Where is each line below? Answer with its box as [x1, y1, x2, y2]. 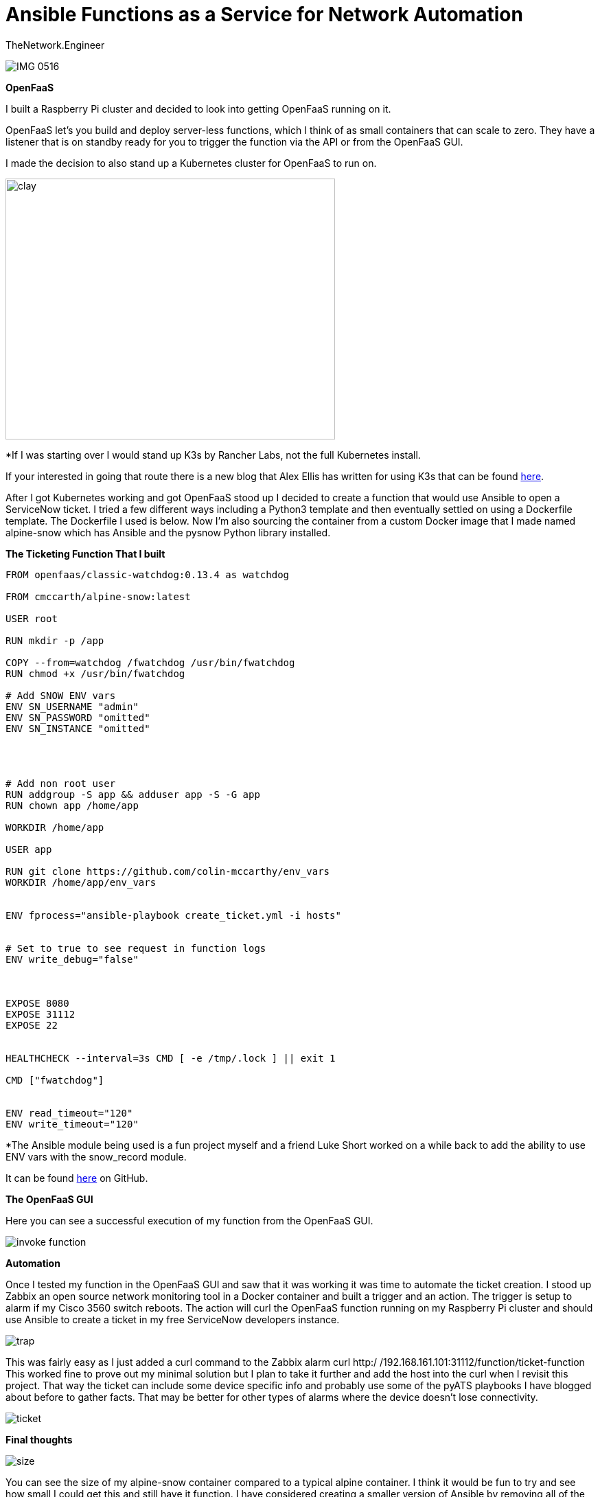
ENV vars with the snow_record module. [5, 1150, 187, 1163]
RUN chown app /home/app [5, 799, 139, 811]
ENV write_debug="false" [5, 953, 139, 965]
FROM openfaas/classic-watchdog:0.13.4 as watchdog [5, 569, 290, 580]
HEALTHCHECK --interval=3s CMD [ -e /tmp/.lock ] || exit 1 [5, 1052, 336, 1064]
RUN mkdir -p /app [5, 635, 104, 646]
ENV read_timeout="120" [5, 1107, 133, 1119]
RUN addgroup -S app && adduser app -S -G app [5, 788, 260, 800]
